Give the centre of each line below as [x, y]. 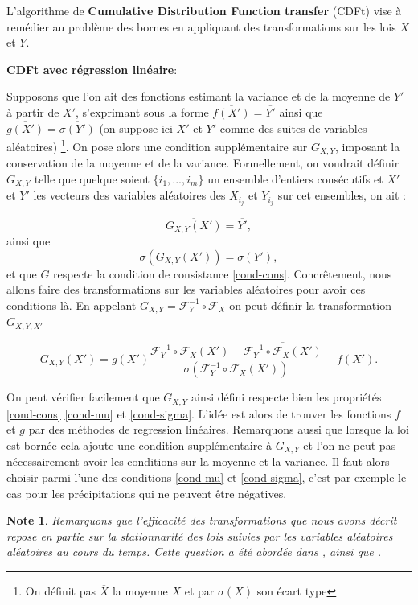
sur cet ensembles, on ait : [342, 195]
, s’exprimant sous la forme [142, 111]
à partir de [33, 111]
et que [22, 273]
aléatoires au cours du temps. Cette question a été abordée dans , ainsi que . [194, 551]
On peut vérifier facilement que [83, 397]
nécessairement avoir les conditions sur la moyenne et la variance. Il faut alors [198, 461]
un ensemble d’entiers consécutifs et [295, 178]
